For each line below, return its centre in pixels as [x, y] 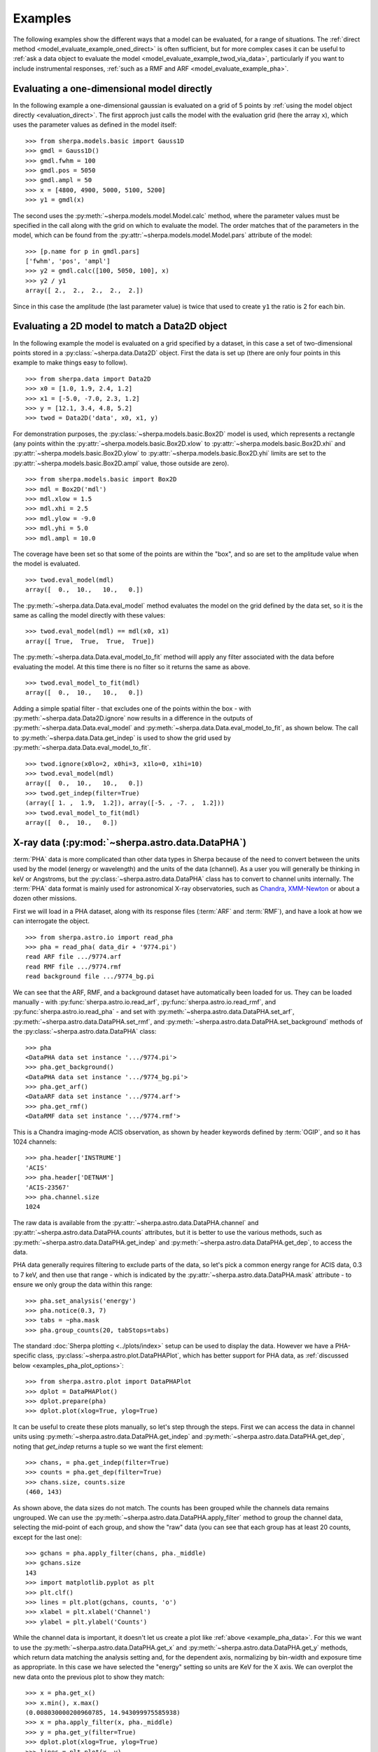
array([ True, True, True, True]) [90, 641]
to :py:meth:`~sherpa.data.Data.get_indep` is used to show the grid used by [122, 738]
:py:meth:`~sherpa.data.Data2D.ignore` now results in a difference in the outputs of [133, 718]
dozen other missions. [45, 898]
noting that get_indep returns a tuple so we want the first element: [108, 1446]
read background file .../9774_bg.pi [90, 977]
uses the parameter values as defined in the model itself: [95, 125]
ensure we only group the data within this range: [83, 1285]
